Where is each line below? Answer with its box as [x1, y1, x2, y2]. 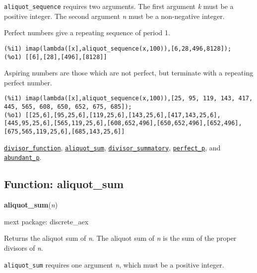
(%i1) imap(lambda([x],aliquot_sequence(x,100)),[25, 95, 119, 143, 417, [4, 95, 253, 102]
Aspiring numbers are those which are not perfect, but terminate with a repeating [4, 68, 254, 78]
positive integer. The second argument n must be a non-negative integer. [4, 10, 225, 21]
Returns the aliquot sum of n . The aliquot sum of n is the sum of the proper [4, 233, 237, 243]
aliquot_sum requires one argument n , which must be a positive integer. [4, 259, 224, 270]
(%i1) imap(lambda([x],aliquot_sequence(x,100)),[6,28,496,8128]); [4, 45, 232, 52]
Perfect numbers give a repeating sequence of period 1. [4, 27, 170, 38]
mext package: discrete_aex [4, 216, 89, 226]
